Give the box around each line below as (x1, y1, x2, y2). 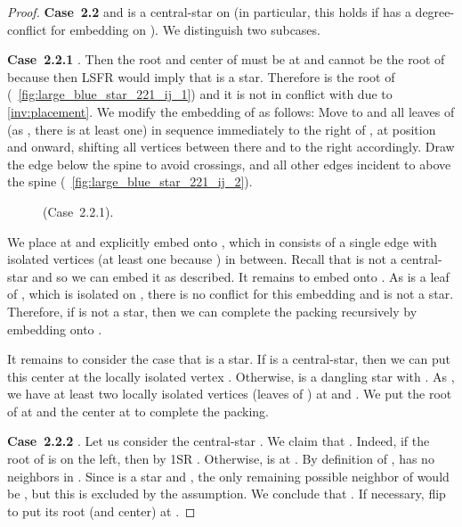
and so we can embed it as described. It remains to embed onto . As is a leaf (32, 267, 450, 285)
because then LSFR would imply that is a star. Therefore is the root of (7, 67, 395, 86)
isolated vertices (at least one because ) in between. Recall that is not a (7, 250, 397, 268)
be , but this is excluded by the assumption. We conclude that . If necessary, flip (7, 484, 446, 503)
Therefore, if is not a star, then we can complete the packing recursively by (7, 301, 417, 320)
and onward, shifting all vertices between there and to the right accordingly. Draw (7, 137, 455, 156)
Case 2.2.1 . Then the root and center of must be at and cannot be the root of (7, 50, 445, 69)
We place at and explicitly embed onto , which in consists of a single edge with (7, 232, 437, 251)
